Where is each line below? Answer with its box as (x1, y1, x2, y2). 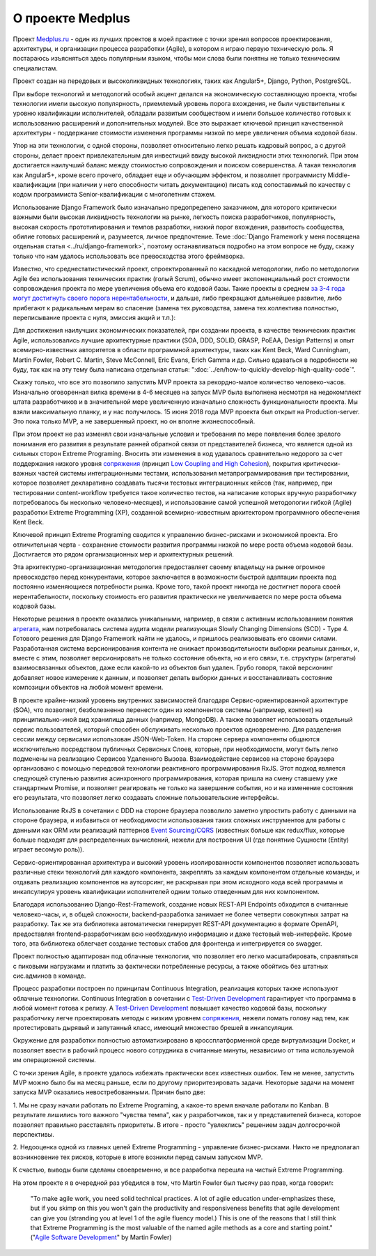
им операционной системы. (13, 1056, 97, 1064)
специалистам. (13, 63, 58, 73)
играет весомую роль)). (13, 845, 85, 854)
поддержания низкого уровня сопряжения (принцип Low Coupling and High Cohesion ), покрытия (13, 459, 302, 467)
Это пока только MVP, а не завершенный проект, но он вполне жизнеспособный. (13, 417, 256, 425)
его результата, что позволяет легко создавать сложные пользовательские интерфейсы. (13, 794, 279, 802)
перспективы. (13, 1130, 55, 1138)
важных (13, 469, 37, 477)
